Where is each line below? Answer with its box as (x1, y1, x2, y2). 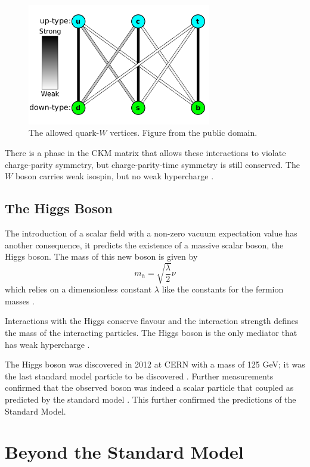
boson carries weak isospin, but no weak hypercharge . (15, 170, 214, 182)
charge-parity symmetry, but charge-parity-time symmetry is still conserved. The (5, 158, 300, 170)
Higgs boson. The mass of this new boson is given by (5, 250, 198, 263)
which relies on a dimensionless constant (5, 283, 152, 295)
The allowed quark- (29, 126, 100, 139)
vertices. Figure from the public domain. (110, 126, 258, 139)
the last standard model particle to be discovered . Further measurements (5, 369, 274, 382)
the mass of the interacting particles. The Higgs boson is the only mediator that (5, 326, 297, 339)
